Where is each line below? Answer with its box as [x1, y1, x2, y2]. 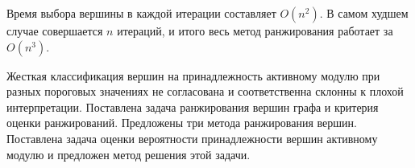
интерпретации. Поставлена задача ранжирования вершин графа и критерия [6, 98, 379, 115]
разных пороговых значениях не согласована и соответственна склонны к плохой [6, 83, 404, 100]
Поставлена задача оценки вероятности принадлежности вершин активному [6, 129, 378, 146]
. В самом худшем [319, 5, 409, 21]
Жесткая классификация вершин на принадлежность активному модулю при [6, 67, 380, 84]
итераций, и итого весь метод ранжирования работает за [117, 23, 393, 39]
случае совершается [6, 23, 103, 39]
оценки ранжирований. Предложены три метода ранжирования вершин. [6, 114, 357, 131]
